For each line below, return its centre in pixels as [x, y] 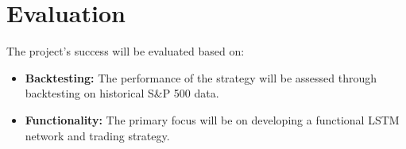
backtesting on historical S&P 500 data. [122, 93]
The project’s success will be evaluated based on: [126, 51]
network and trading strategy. [97, 135]
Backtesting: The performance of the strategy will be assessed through [201, 77]
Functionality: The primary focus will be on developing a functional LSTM [212, 119]
